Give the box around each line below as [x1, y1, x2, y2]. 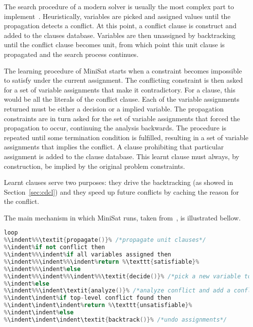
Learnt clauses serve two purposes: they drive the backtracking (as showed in [4, 177, 234, 187]
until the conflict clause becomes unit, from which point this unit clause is [4, 39, 225, 50]
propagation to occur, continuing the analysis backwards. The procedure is [4, 123, 227, 133]
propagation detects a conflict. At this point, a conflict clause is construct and [4, 20, 237, 31]
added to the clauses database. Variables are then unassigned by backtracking [4, 30, 235, 40]
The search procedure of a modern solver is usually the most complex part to [4, 1, 234, 11]
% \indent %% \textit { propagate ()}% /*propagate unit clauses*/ [4, 236, 206, 244]
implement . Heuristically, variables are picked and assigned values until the [4, 11, 231, 21]
